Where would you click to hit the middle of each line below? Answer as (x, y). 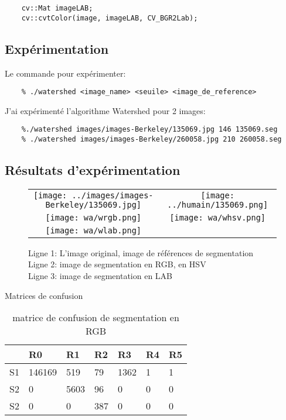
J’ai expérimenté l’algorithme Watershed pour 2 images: (105, 110)
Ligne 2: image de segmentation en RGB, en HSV (117, 264)
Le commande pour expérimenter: (65, 73)
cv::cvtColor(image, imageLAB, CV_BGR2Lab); (110, 18)
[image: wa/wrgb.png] (93, 217)
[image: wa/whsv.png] (218, 217)
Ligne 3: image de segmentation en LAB (101, 276)
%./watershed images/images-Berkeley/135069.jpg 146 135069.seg (149, 130)
